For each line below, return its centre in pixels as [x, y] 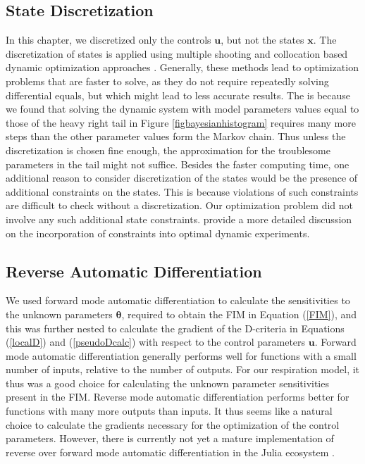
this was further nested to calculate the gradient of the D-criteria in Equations [175, 328]
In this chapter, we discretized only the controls [109, 40]
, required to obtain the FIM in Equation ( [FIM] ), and [239, 314]
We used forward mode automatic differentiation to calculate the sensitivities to [178, 300]
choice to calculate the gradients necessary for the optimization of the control [173, 424]
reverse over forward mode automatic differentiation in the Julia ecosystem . [170, 452]
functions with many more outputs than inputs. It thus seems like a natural [169, 411]
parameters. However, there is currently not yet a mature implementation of [170, 438]
